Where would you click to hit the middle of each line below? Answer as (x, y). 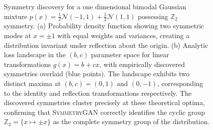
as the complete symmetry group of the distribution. (131, 121)
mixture (16, 16)
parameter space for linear (130, 54)
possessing (153, 16)
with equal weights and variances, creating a (123, 35)
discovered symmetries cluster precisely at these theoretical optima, (105, 102)
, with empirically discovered (142, 64)
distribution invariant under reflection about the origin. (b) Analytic (106, 45)
